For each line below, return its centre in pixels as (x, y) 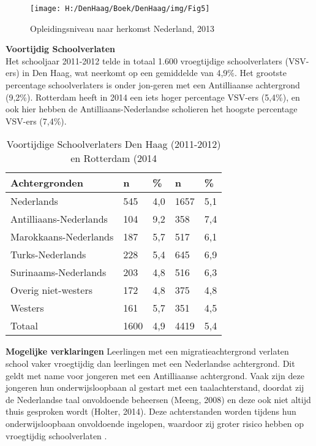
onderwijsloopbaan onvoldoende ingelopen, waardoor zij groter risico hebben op (155, 423)
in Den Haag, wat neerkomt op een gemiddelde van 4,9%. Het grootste (154, 73)
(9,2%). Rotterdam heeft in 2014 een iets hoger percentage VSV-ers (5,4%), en (153, 97)
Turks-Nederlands (48, 255)
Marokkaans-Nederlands (62, 237)
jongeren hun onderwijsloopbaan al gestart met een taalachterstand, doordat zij (155, 387)
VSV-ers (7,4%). (36, 121)
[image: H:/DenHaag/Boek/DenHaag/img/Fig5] (120, 9)
